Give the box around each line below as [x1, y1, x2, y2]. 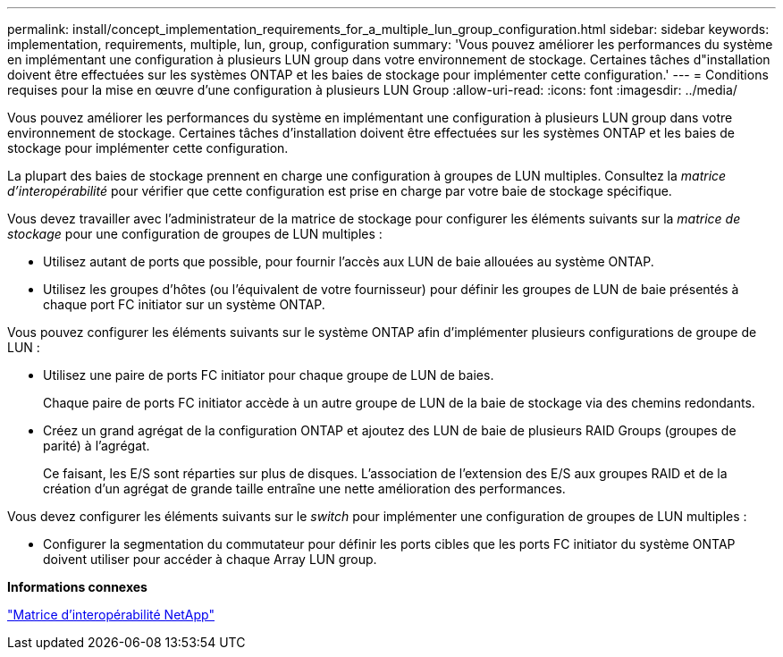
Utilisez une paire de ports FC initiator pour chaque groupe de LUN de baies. [43, 367, 494, 383]
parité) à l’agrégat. [43, 438, 150, 453]
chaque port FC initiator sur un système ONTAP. [43, 297, 325, 312]
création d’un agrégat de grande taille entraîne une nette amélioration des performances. [43, 481, 566, 496]
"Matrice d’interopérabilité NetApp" [7, 607, 215, 622]
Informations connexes [7, 579, 147, 594]
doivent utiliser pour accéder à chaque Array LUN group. [43, 552, 377, 567]
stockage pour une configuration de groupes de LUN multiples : [7, 226, 383, 241]
